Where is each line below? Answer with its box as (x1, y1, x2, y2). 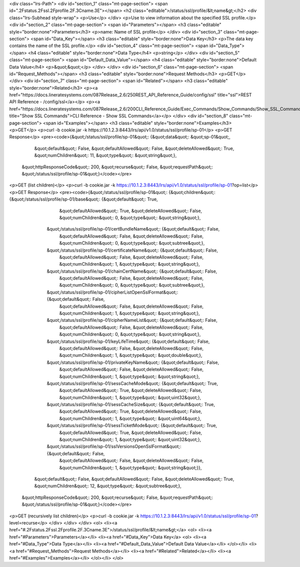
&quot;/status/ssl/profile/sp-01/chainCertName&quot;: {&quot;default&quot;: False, (46, 268, 217, 274)
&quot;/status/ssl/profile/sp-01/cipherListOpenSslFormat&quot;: (46, 289, 178, 295)
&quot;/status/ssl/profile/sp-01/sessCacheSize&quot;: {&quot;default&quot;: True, (46, 402, 215, 408)
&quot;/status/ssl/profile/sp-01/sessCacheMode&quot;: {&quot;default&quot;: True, (46, 380, 218, 386)
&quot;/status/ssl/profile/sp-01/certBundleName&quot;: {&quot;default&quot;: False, (46, 226, 220, 232)
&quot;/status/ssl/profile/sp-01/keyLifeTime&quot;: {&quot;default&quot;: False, (46, 338, 210, 344)
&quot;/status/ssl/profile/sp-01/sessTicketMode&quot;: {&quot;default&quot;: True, (46, 423, 217, 429)
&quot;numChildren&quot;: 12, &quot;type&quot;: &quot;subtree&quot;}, (34, 483, 182, 489)
